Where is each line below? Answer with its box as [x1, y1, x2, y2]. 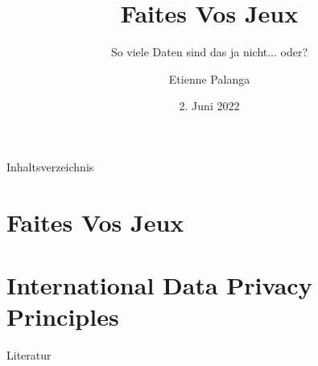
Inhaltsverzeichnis [6, 158, 94, 175]
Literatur [6, 347, 52, 364]
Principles [6, 300, 119, 333]
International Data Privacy [6, 269, 312, 302]
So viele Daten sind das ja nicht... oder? [110, 43, 308, 60]
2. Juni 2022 [179, 97, 240, 114]
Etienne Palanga [168, 70, 250, 87]
